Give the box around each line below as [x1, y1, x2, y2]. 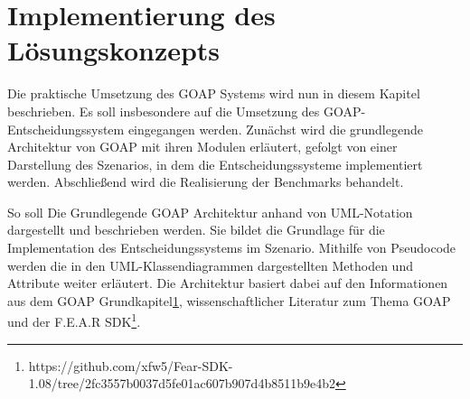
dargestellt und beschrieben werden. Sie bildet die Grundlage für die [7, 220, 385, 239]
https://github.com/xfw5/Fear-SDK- [28, 356, 233, 375]
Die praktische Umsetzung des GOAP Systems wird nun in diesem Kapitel [7, 84, 420, 103]
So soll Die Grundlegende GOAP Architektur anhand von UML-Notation [7, 202, 413, 221]
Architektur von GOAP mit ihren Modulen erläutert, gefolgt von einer [7, 137, 398, 156]
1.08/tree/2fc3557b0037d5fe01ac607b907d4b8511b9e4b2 [28, 374, 335, 393]
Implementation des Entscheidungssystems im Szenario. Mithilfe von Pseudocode [7, 238, 456, 257]
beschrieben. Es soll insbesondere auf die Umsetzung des [7, 101, 320, 120]
